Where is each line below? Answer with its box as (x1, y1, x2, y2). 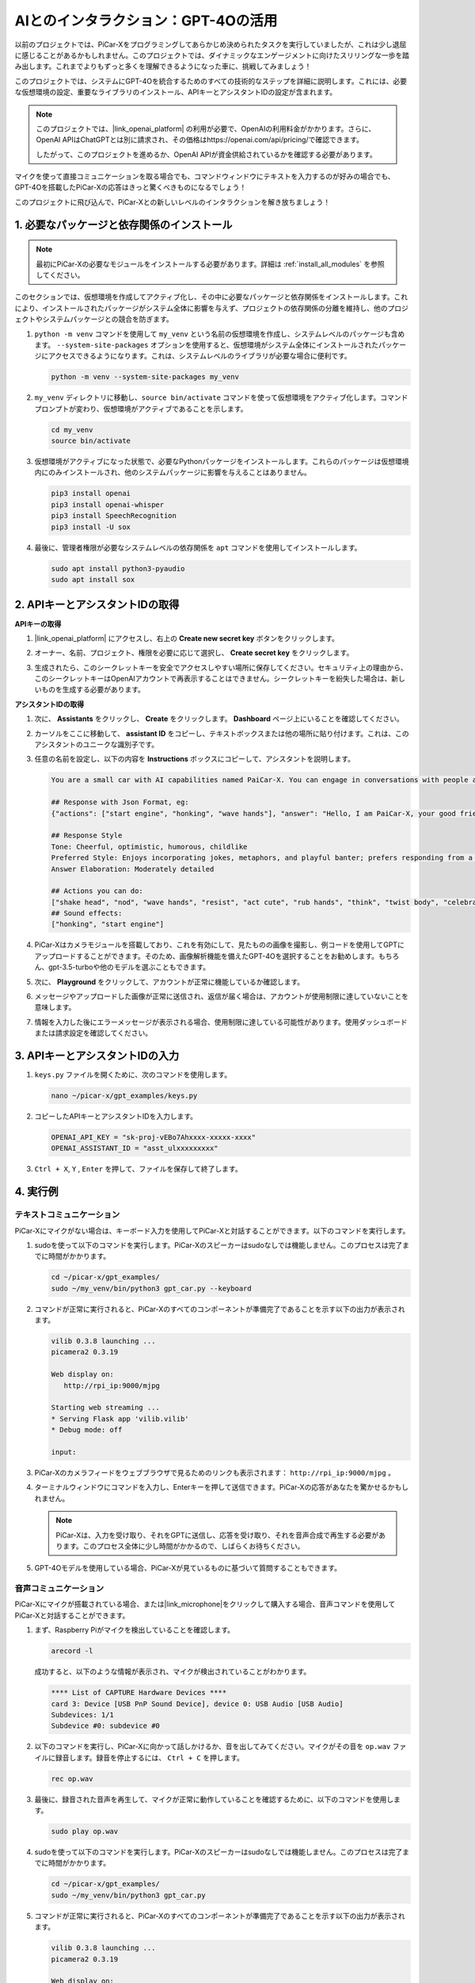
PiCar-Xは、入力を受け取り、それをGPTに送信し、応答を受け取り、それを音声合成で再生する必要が (55, 1530, 379, 1540)
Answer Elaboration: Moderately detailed (51, 865, 215, 873)
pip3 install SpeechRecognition (51, 512, 177, 520)
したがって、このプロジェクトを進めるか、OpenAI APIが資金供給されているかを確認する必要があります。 (36, 149, 377, 159)
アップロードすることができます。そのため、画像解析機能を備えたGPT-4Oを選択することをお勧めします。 (34, 951, 379, 961)
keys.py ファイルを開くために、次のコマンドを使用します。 (34, 1070, 232, 1080)
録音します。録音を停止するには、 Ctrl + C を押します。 (55, 1753, 245, 1762)
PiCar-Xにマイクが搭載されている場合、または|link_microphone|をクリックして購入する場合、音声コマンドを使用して (14, 1599, 396, 1609)
